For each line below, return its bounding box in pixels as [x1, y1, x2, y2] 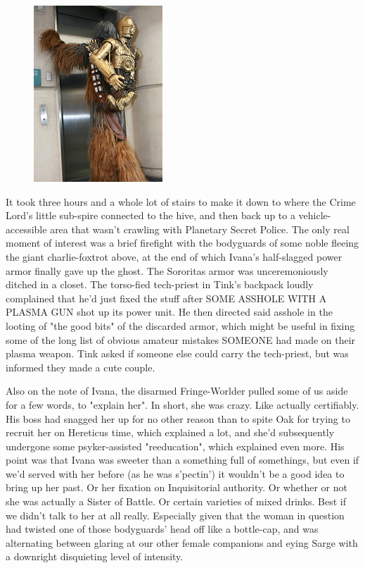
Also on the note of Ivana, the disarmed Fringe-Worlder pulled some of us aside [6, 383, 348, 398]
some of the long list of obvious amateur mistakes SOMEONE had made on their [6, 332, 356, 347]
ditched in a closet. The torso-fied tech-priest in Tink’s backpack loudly [6, 277, 314, 292]
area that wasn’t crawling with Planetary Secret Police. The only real [50, 221, 350, 236]
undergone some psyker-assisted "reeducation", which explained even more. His [6, 438, 345, 453]
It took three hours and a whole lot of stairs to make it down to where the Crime [6, 194, 356, 209]
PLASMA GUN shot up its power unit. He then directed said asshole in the [6, 304, 333, 319]
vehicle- [298, 208, 331, 223]
